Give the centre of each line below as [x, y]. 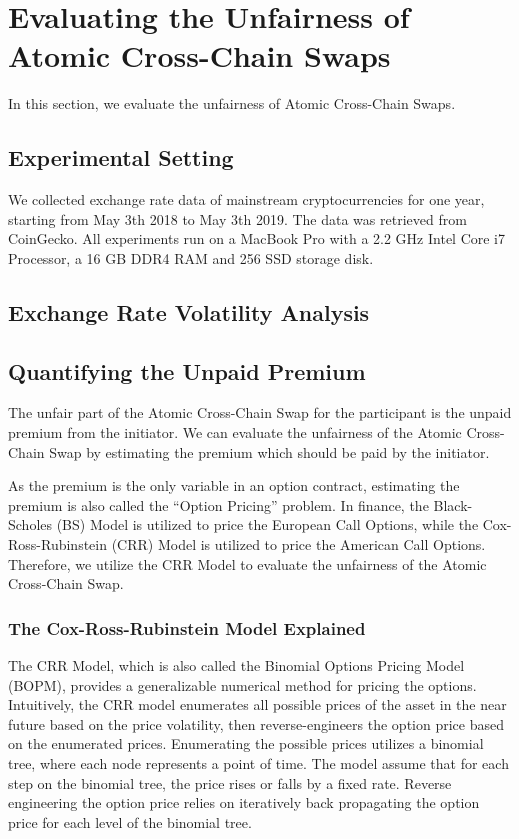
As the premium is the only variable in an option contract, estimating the [234, 485]
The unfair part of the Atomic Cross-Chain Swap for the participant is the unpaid [260, 412]
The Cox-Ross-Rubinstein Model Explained [187, 627]
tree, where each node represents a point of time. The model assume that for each [258, 763]
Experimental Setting [121, 157]
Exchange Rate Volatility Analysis [189, 311]
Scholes [30, 524]
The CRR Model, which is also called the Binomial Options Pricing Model [236, 665]
